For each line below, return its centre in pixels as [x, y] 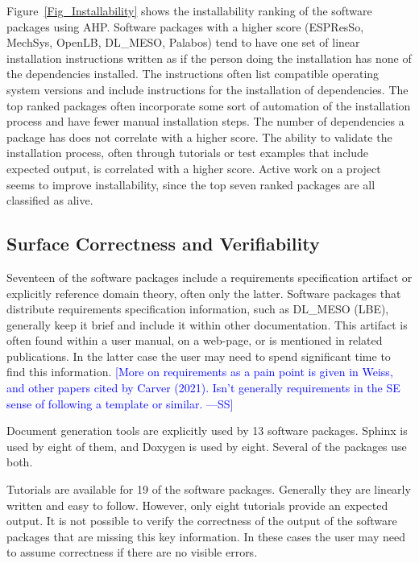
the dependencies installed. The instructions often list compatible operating [193, 74]
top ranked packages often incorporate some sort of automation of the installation [209, 105]
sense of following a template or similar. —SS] [120, 403]
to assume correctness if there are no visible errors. [132, 552]
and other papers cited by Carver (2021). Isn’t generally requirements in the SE [203, 388]
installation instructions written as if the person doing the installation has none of [209, 58]
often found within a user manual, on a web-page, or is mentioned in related [195, 340]
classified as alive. [50, 200]
